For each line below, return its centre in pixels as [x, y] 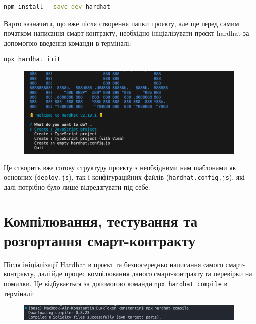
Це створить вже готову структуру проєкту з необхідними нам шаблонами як [120, 167]
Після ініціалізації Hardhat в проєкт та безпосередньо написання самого [114, 264]
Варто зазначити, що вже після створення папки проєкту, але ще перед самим [122, 23]
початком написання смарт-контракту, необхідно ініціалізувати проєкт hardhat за [127, 33]
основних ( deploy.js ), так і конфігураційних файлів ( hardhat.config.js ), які [124, 177]
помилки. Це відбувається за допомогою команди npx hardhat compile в [116, 283]
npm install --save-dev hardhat [57, 7]
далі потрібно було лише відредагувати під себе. [77, 187]
